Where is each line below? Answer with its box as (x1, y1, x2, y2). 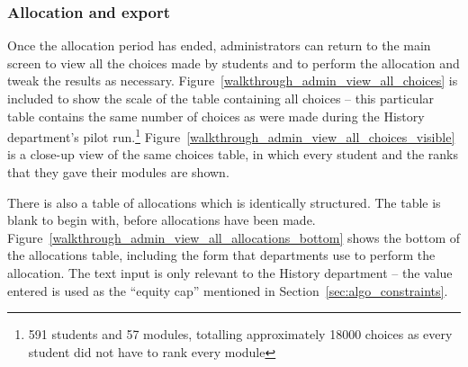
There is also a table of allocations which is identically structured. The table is (7, 192, 441, 211)
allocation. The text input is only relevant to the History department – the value (7, 264, 453, 282)
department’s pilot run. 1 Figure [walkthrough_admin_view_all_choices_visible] (7, 125, 455, 146)
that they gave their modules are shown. (7, 163, 229, 182)
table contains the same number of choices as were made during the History (7, 106, 425, 125)
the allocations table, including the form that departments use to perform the (7, 246, 436, 264)
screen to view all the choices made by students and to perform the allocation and (7, 53, 460, 72)
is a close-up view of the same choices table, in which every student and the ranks (7, 145, 458, 164)
